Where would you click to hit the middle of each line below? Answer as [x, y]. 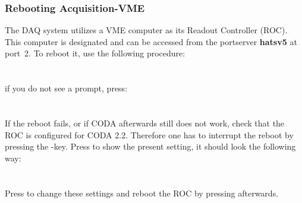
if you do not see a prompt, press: [66, 88]
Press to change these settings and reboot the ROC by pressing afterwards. [142, 193]
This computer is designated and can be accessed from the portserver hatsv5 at [151, 41]
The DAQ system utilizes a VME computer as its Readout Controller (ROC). [146, 30]
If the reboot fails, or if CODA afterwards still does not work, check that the [145, 123]
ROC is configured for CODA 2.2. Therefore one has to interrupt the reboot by [149, 134]
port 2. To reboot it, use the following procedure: [95, 53]
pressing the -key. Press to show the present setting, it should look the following [150, 146]
